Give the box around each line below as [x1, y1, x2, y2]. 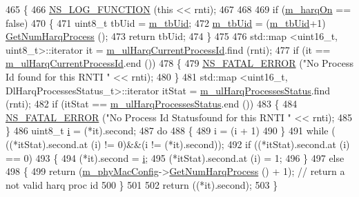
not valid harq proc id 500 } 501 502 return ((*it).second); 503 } [6, 177, 278, 191]
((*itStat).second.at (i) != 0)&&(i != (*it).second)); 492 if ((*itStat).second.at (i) [6, 136, 350, 151]
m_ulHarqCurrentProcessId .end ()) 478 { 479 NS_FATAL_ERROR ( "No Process [6, 56, 353, 70]
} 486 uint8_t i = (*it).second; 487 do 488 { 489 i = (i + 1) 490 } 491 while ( [6, 123, 336, 138]
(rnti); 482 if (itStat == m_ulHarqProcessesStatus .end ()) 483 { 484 [6, 96, 298, 111]
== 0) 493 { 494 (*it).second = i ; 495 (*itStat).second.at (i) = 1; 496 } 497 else [6, 150, 345, 165]
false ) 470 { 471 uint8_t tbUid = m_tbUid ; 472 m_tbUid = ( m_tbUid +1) [6, 15, 326, 30]
